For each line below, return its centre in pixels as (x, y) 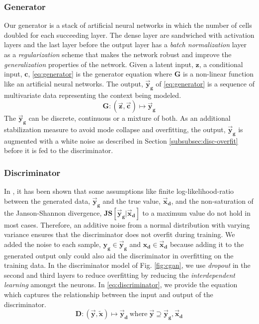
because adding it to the (207, 244)
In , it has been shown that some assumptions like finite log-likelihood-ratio (119, 191)
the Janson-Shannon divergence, (53, 212)
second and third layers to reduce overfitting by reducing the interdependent (120, 275)
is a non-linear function (218, 74)
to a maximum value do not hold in (196, 212)
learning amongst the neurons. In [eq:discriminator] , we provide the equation (121, 284)
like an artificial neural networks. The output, (74, 83)
